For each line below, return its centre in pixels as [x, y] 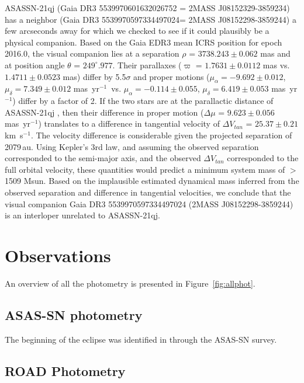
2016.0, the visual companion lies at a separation [92, 53]
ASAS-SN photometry [74, 314]
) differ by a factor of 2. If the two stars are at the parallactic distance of [143, 101]
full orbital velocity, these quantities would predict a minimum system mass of [145, 169]
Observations [58, 255]
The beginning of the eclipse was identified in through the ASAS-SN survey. [141, 339]
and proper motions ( [172, 76]
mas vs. [276, 65]
